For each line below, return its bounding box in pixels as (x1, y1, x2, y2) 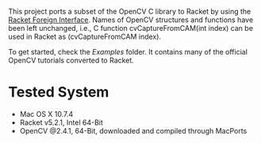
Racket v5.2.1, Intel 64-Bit (19, 118, 103, 127)
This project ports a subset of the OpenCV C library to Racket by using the (8, 7, 251, 16)
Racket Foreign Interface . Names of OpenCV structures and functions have (8, 15, 254, 24)
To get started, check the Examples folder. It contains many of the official (8, 47, 248, 56)
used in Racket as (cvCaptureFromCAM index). (8, 32, 161, 41)
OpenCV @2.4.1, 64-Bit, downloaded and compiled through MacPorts (19, 126, 248, 135)
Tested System (8, 83, 109, 101)
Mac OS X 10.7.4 (19, 109, 74, 119)
